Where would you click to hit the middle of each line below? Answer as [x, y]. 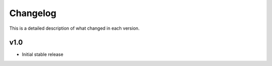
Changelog [33, 13]
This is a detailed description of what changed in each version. [75, 28]
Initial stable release [43, 54]
